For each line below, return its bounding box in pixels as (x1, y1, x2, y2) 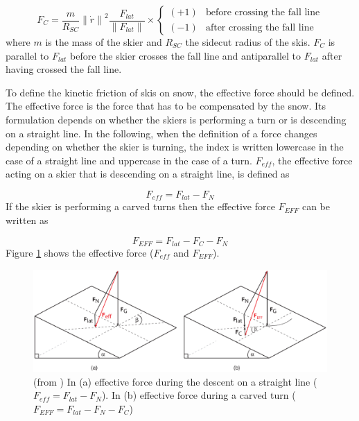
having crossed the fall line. (6, 62, 122, 76)
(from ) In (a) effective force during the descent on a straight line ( (33, 374, 317, 388)
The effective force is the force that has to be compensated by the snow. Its (6, 98, 326, 113)
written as (6, 212, 49, 227)
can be (301, 199, 330, 214)
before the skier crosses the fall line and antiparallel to (70, 48, 301, 62)
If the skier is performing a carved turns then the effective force (6, 199, 275, 214)
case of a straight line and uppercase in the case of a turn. (6, 153, 252, 167)
